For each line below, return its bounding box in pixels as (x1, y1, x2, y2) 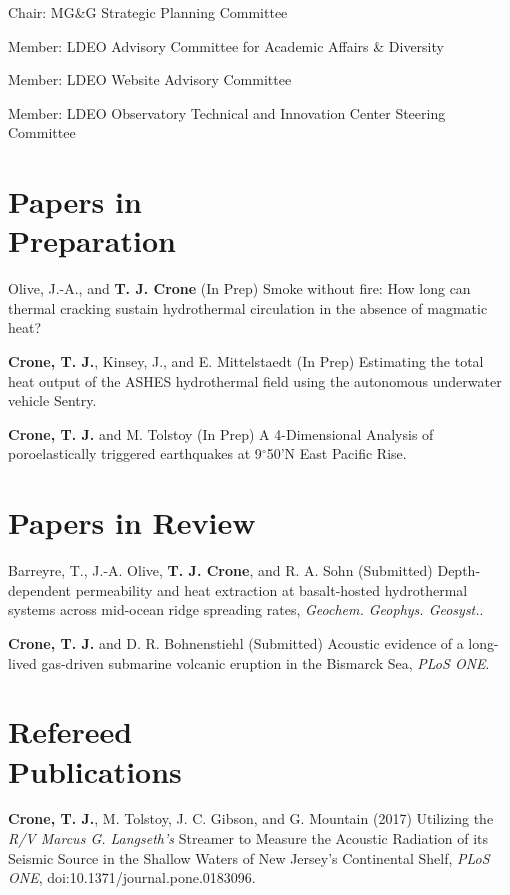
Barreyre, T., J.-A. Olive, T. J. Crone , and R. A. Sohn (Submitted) (8, 560, 433, 581)
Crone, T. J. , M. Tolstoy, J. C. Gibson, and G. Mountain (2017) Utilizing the (8, 808, 494, 829)
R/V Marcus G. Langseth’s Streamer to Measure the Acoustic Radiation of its (8, 828, 489, 849)
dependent (8, 579, 72, 600)
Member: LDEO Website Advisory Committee (8, 69, 292, 90)
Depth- (437, 560, 481, 581)
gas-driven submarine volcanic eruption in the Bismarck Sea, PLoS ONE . (41, 652, 490, 673)
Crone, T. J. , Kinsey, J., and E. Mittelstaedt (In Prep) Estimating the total (8, 351, 484, 372)
